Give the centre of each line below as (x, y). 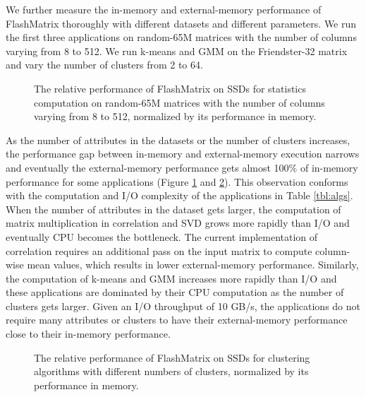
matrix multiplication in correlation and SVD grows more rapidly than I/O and (178, 223)
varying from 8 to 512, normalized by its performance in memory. (175, 116)
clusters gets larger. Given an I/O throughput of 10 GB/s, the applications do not (183, 306)
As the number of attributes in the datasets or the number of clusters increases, (178, 140)
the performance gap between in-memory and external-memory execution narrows (183, 154)
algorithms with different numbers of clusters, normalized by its (171, 371)
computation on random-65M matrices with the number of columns (179, 102)
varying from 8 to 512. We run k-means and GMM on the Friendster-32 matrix (177, 51)
